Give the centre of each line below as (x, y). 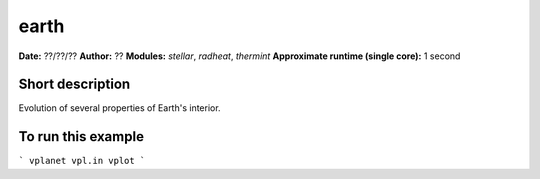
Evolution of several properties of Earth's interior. (119, 108)
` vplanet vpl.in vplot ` (82, 161)
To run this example (81, 136)
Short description (74, 84)
